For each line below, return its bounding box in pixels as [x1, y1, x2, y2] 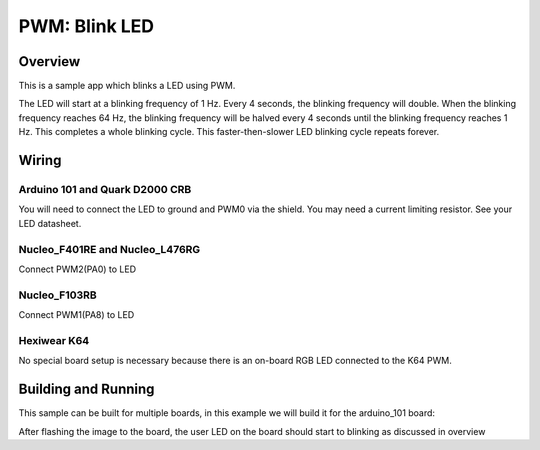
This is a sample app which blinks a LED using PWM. [18, 80, 236, 92]
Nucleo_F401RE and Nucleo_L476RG [18, 242, 201, 256]
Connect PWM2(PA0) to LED [18, 263, 137, 275]
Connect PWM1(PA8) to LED [18, 309, 135, 321]
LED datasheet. [18, 217, 82, 229]
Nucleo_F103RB [18, 288, 97, 302]
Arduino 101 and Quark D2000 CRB [18, 183, 192, 197]
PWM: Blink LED [18, 15, 155, 37]
